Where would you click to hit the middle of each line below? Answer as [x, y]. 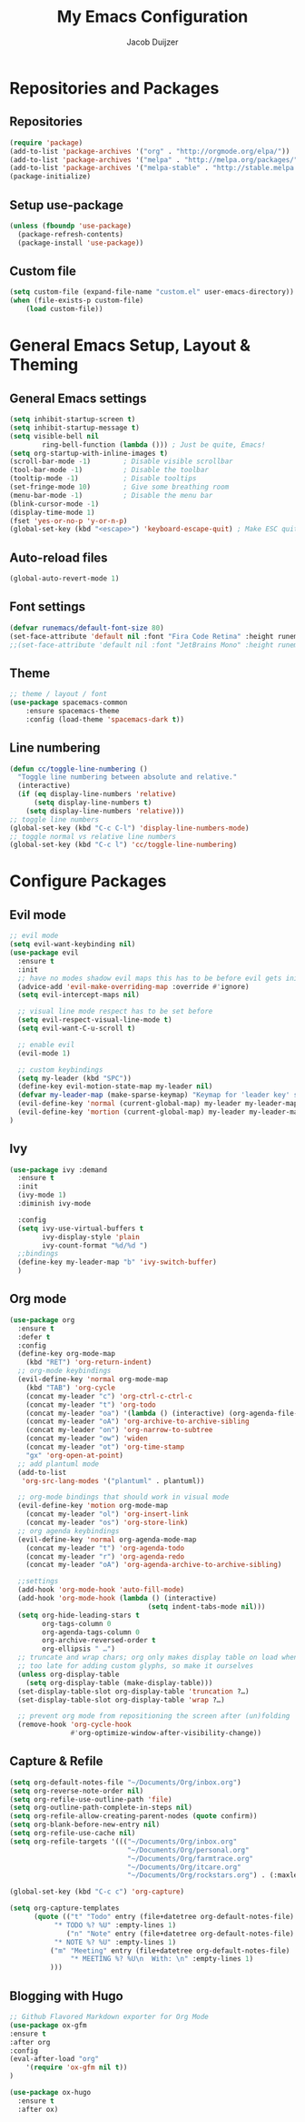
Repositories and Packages [114, 88]
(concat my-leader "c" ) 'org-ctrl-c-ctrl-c [109, 1396]
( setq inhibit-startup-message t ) [75, 428]
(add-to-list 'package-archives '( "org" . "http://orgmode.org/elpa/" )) [150, 151]
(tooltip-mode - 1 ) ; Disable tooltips [103, 479]
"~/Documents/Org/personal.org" [188, 1850]
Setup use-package [67, 205]
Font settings [48, 607]
